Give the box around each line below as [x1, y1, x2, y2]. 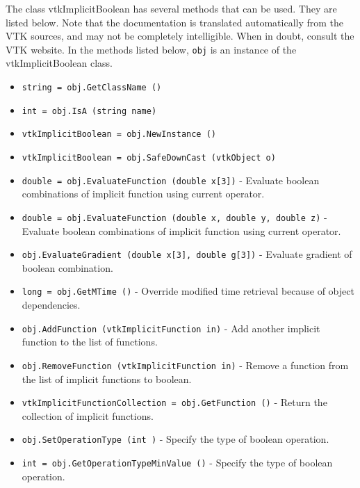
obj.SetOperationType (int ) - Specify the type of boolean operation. [22, 432, 329, 446]
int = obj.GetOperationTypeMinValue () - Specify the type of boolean [22, 455, 333, 470]
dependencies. [22, 298, 81, 312]
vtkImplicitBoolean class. [6, 56, 113, 70]
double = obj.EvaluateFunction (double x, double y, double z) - [22, 209, 327, 224]
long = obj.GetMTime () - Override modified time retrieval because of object [22, 284, 354, 298]
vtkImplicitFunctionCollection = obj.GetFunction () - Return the [22, 395, 327, 409]
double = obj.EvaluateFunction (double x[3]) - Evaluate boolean [22, 172, 320, 187]
